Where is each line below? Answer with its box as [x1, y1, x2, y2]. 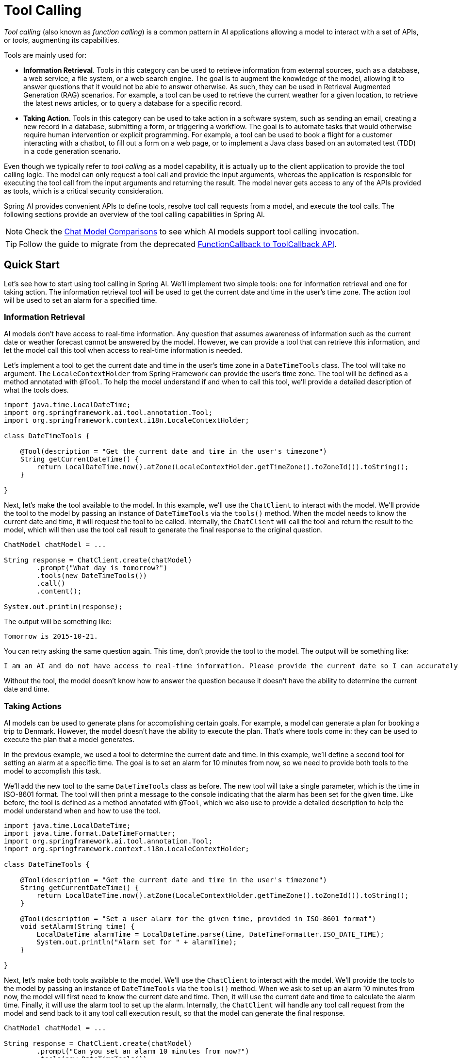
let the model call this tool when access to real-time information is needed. [4, 346, 243, 355]
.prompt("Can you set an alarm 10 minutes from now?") [36, 1047, 249, 1056]
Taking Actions [4, 701, 62, 711]
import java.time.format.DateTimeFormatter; [4, 829, 176, 838]
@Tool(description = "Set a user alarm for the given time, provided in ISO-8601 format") [20, 915, 376, 923]
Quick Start [4, 259, 60, 271]
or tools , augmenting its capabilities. [4, 35, 119, 44]
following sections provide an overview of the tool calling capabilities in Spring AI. [4, 210, 265, 218]
